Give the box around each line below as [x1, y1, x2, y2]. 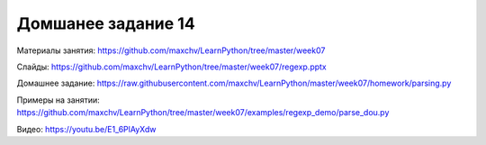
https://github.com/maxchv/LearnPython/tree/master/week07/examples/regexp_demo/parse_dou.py [16, 107, 390, 118]
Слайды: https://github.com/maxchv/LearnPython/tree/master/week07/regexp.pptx [16, 61, 328, 72]
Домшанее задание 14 [16, 14, 195, 33]
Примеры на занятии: [16, 95, 101, 105]
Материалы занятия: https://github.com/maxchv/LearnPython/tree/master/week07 [16, 45, 326, 56]
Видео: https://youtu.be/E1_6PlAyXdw [16, 123, 157, 134]
